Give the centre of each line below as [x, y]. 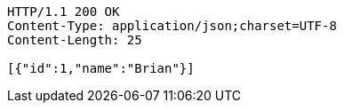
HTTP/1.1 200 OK [64, 12]
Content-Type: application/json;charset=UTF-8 [172, 26]
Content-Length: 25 [75, 40]
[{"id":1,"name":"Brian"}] [101, 68]
